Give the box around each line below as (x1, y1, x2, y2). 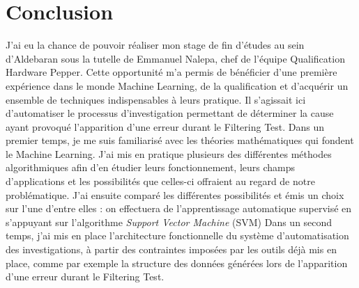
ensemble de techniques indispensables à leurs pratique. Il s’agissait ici (6, 92, 306, 106)
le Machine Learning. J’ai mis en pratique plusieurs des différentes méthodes (6, 146, 332, 161)
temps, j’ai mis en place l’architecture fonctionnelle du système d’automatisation (6, 228, 349, 243)
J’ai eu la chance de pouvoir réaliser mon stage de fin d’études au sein (6, 38, 305, 52)
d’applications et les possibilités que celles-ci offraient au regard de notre (6, 174, 315, 189)
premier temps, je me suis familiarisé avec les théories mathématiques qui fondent (6, 133, 354, 147)
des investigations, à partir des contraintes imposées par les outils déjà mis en (6, 242, 337, 257)
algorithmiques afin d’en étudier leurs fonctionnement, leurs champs (6, 160, 296, 175)
